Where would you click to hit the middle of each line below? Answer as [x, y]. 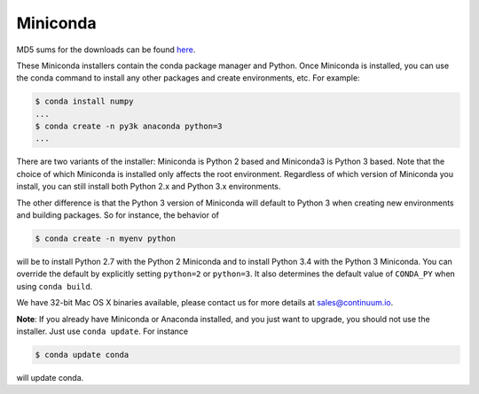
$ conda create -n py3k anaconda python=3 [129, 127]
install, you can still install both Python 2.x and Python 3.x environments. [149, 187]
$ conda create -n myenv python [106, 239]
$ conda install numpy [84, 101]
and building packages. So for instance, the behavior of [118, 215]
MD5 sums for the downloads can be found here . [106, 50]
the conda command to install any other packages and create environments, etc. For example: [188, 78]
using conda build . [55, 286]
